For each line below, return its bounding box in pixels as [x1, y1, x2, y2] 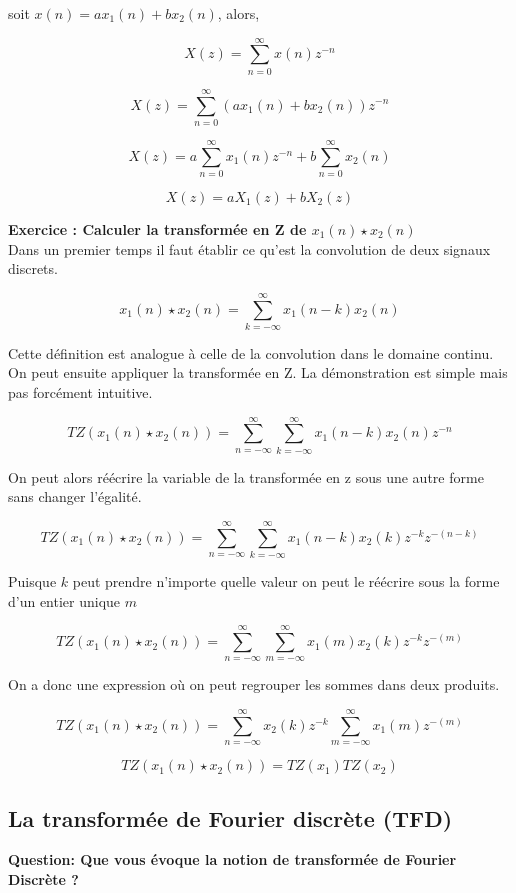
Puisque [8, 571, 57, 592]
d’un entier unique [8, 590, 121, 611]
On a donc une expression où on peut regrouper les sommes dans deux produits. [8, 674, 500, 695]
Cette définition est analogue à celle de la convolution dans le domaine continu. [8, 342, 494, 363]
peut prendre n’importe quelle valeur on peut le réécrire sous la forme [72, 571, 500, 592]
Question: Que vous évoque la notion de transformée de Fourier [8, 849, 457, 870]
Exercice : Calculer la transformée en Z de [8, 218, 307, 239]
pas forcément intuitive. [8, 382, 153, 403]
